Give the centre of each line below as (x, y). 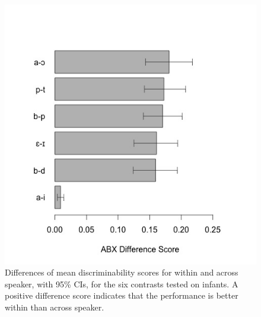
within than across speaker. (55, 307)
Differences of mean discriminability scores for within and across (122, 272)
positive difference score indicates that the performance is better (122, 295)
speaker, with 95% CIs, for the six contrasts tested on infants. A (122, 284)
